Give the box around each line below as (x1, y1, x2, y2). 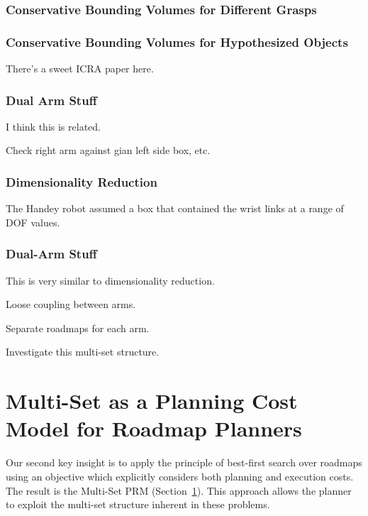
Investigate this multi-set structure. (6, 344, 160, 359)
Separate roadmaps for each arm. (6, 320, 150, 335)
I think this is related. (6, 119, 101, 133)
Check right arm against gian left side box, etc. (6, 143, 211, 158)
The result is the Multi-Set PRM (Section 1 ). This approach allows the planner (6, 483, 352, 498)
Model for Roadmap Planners (6, 414, 302, 443)
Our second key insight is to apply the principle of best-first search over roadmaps (6, 455, 362, 470)
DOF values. (6, 214, 60, 229)
